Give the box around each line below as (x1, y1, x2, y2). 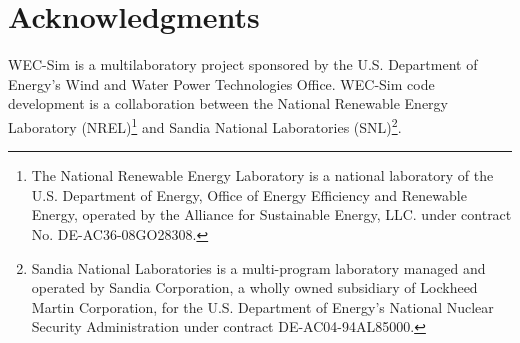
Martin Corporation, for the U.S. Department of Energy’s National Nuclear (31, 296, 494, 317)
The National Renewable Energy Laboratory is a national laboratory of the (31, 165, 494, 186)
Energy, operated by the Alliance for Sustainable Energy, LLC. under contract (31, 204, 512, 225)
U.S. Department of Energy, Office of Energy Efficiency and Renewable (31, 184, 467, 205)
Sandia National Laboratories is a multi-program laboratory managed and (31, 257, 486, 278)
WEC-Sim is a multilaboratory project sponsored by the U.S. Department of (8, 54, 478, 75)
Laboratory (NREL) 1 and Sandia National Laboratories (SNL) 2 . (8, 113, 402, 137)
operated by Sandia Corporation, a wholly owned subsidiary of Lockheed (31, 277, 478, 298)
